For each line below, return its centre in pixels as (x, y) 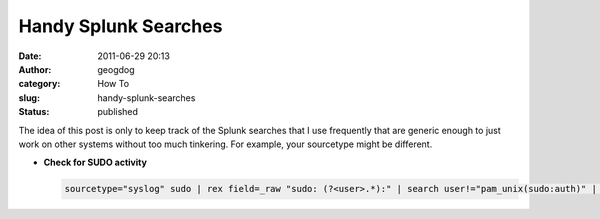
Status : (34, 112)
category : (39, 84)
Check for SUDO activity (95, 162)
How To (113, 84)
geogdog (116, 69)
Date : (30, 56)
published (118, 112)
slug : (29, 97)
